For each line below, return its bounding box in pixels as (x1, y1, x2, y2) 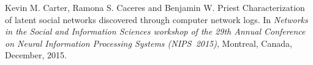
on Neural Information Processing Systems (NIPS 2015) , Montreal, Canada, (5, 36, 292, 49)
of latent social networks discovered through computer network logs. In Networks (5, 13, 308, 26)
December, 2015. (5, 49, 67, 61)
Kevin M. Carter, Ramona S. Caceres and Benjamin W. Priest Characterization (5, 1, 305, 13)
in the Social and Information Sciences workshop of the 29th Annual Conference (5, 25, 306, 38)
